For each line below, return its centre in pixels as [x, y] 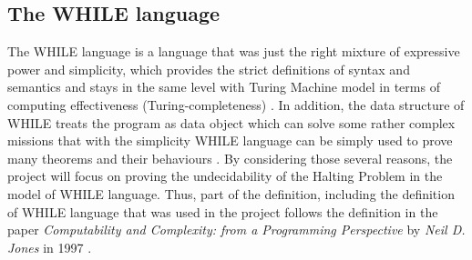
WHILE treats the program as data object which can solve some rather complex [231, 122]
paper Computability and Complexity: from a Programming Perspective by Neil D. [236, 230]
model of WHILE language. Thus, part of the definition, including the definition [231, 193]
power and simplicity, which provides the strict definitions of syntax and [209, 69]
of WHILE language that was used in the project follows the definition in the [223, 211]
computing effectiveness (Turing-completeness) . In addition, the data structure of [236, 104]
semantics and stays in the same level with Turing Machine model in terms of [224, 87]
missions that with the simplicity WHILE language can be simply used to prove [230, 140]
